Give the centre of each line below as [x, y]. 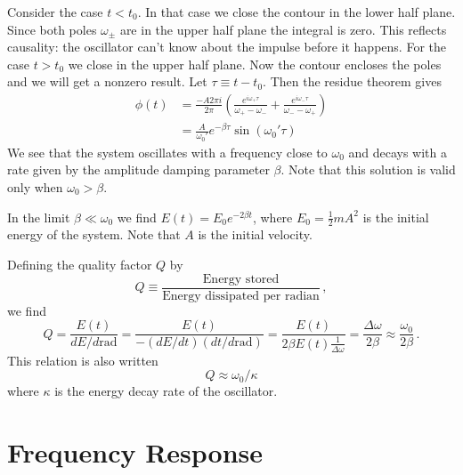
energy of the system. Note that [94, 234]
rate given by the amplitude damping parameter [138, 169]
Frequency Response [135, 451]
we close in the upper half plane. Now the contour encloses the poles [255, 64]
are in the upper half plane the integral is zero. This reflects [283, 29]
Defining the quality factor [80, 265]
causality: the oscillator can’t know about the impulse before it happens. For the [227, 47]
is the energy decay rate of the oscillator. [166, 391]
